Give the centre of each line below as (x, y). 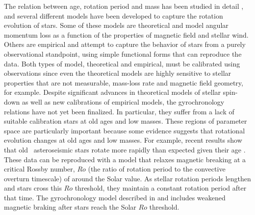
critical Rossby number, (39, 169)
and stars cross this (33, 188)
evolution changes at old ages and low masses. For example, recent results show (123, 140)
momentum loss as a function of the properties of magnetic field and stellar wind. (126, 34)
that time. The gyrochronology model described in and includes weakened (115, 197)
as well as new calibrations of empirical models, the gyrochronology (123, 101)
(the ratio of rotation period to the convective (157, 169)
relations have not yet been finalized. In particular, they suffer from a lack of (119, 111)
